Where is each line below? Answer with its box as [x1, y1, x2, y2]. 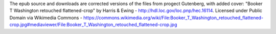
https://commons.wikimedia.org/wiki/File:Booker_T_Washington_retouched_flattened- [83, 14, 263, 20]
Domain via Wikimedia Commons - [9, 14, 83, 20]
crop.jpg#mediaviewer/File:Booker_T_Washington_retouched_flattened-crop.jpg [9, 21, 177, 27]
